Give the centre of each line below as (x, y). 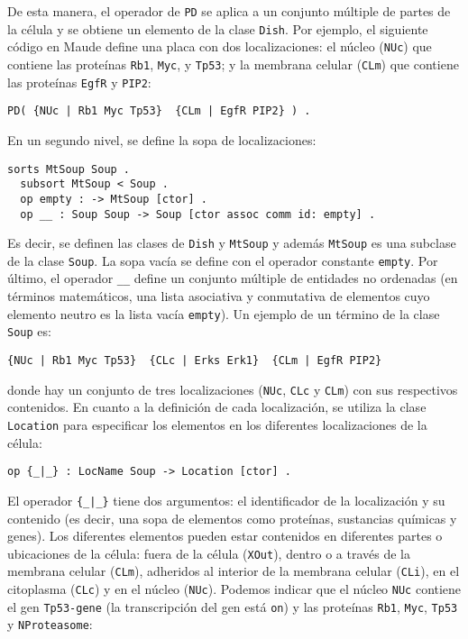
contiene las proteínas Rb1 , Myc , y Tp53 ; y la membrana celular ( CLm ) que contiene (233, 64)
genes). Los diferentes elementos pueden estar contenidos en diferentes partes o (225, 536)
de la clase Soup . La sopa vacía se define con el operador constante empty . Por (223, 260)
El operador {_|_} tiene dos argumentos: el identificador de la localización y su (226, 500)
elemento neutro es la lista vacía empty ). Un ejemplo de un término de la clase (224, 313)
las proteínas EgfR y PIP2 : (79, 82)
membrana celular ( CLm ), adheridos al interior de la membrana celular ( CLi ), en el (234, 571)
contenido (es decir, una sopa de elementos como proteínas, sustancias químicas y (232, 518)
